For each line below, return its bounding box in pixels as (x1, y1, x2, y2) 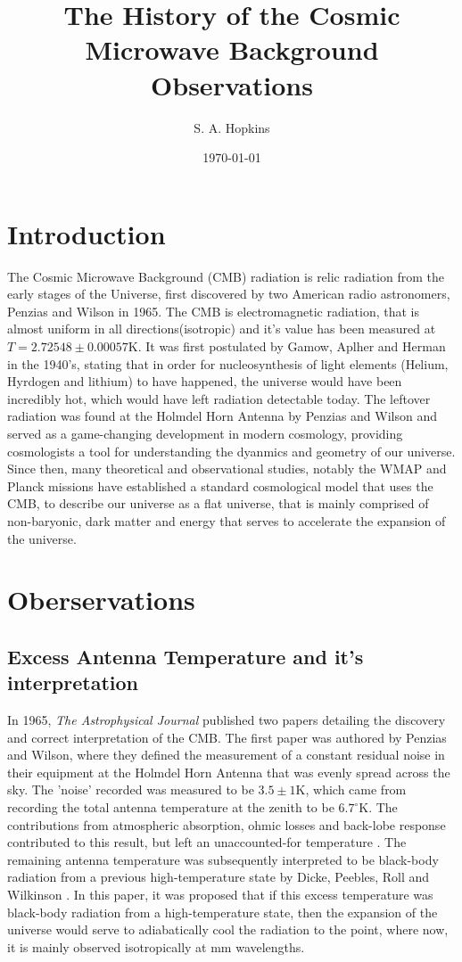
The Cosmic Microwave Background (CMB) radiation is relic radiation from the (7, 267, 444, 285)
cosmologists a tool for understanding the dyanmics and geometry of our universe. (7, 441, 456, 460)
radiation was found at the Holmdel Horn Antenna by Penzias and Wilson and (7, 407, 437, 425)
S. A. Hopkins (194, 118, 270, 136)
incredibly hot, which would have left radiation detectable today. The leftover (7, 389, 431, 407)
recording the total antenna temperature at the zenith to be (7, 798, 334, 817)
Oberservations (7, 581, 195, 618)
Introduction (7, 215, 166, 251)
